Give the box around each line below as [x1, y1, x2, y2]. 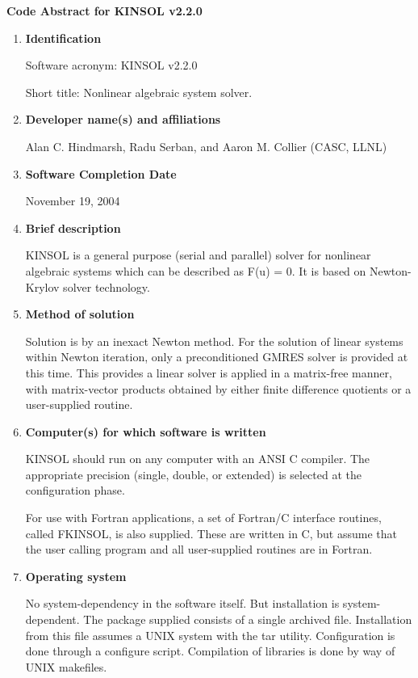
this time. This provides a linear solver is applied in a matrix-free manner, [25, 364, 392, 381]
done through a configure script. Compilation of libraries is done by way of [25, 642, 395, 659]
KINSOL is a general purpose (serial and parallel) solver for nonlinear [25, 246, 371, 263]
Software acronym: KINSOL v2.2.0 [25, 57, 198, 74]
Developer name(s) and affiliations [25, 111, 221, 128]
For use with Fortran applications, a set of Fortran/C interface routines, [25, 509, 382, 526]
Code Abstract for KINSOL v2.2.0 [6, 2, 203, 19]
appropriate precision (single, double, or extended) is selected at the [25, 465, 362, 482]
